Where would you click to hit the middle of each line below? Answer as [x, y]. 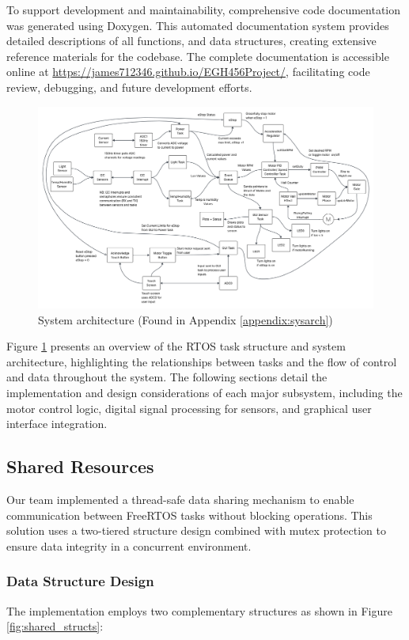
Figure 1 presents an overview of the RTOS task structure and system [176, 346]
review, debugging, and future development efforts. [129, 87]
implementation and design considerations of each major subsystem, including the [204, 392]
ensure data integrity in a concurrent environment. [129, 545]
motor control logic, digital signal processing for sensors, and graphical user [189, 408]
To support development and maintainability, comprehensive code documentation [204, 9]
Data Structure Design [80, 581]
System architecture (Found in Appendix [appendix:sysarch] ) [186, 319]
